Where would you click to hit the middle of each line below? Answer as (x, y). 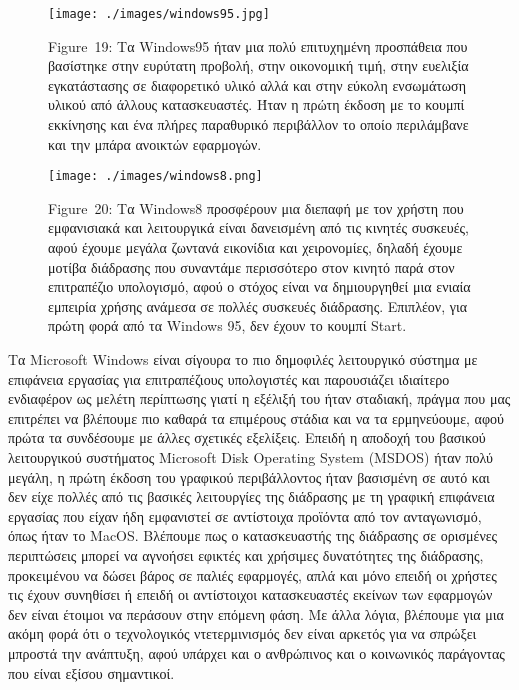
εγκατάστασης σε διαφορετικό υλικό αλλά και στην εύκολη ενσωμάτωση (257, 84)
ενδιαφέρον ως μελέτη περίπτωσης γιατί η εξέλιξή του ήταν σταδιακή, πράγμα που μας (259, 398)
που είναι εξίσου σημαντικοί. (91, 672)
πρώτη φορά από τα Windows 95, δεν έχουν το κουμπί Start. (227, 325)
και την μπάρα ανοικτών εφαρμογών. (155, 143)
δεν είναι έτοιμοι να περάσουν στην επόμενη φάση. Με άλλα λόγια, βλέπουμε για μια (256, 613)
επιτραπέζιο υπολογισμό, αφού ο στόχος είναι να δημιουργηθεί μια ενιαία (259, 286)
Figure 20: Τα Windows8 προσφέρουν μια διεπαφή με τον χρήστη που (256, 207)
